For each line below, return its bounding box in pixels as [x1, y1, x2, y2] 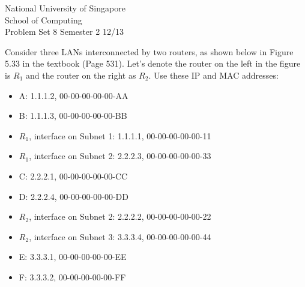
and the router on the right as [26, 68, 136, 81]
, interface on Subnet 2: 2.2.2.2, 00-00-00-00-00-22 [29, 210, 211, 223]
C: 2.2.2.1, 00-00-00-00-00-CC [19, 169, 128, 182]
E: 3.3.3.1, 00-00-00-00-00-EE [19, 250, 127, 263]
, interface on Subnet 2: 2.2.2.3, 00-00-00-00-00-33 [29, 150, 211, 162]
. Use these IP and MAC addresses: [148, 68, 279, 81]
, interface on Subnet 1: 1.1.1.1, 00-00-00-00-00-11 [29, 129, 211, 142]
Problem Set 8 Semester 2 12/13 [5, 25, 124, 38]
